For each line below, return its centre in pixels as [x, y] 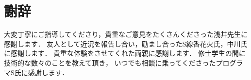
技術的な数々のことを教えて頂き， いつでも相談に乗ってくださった [110, 62]
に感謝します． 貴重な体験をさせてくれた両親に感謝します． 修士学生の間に [125, 53]
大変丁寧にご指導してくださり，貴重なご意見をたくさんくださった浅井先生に [126, 34]
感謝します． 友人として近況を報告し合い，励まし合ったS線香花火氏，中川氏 [126, 43]
